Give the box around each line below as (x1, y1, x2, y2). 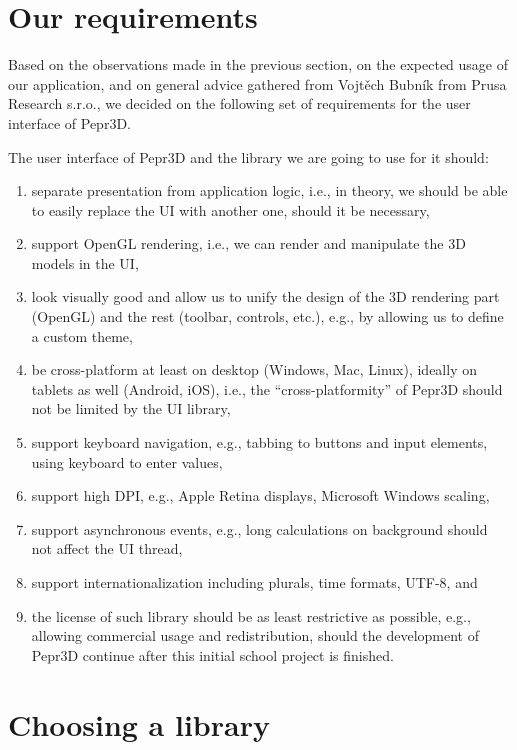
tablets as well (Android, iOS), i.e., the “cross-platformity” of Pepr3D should (31, 378, 503, 399)
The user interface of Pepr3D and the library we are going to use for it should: (8, 146, 489, 167)
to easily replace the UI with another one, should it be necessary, (31, 199, 430, 220)
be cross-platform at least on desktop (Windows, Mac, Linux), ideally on (31, 359, 477, 380)
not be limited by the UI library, (31, 398, 231, 419)
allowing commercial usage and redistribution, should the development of (31, 625, 479, 646)
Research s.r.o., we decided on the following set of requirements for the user (8, 93, 471, 114)
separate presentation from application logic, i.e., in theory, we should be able (31, 180, 508, 201)
